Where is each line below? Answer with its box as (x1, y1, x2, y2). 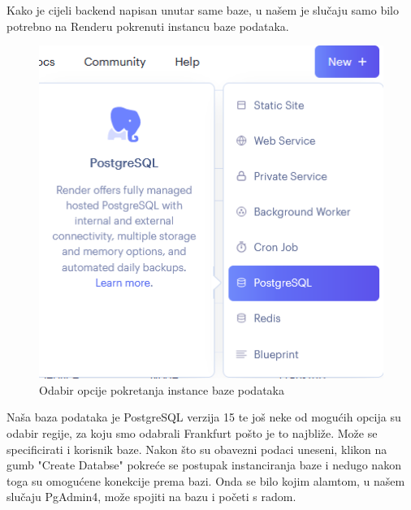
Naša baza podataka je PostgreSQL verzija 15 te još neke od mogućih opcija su (6, 408, 401, 426)
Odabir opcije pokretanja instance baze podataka (39, 381, 284, 398)
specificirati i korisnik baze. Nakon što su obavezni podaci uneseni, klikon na (6, 440, 387, 457)
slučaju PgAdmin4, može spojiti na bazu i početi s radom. (6, 488, 296, 505)
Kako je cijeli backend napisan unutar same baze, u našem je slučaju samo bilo (6, 2, 400, 18)
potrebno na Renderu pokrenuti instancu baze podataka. (6, 17, 289, 34)
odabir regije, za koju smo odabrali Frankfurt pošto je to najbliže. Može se (6, 425, 378, 442)
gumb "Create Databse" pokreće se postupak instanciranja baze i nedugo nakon (6, 456, 401, 473)
